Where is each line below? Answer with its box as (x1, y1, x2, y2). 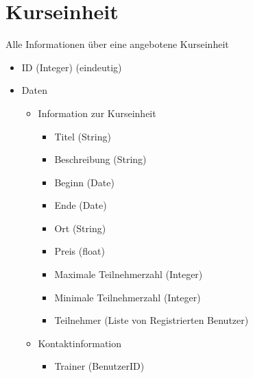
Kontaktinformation (38, 336, 122, 350)
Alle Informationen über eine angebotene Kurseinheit (5, 37, 229, 51)
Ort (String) (54, 220, 106, 235)
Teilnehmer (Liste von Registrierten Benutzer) (54, 313, 249, 327)
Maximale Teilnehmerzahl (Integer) (54, 267, 203, 281)
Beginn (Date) (54, 175, 115, 189)
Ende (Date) (54, 198, 107, 212)
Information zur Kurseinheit (38, 105, 156, 120)
